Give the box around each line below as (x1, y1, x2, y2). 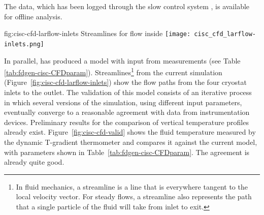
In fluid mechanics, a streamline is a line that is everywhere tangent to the (16, 181, 248, 192)
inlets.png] (4, 40, 44, 48)
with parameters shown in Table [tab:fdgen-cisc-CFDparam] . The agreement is (4, 146, 250, 157)
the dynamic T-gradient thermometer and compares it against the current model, (4, 136, 257, 147)
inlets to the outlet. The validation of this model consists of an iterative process (4, 86, 252, 97)
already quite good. (4, 157, 64, 167)
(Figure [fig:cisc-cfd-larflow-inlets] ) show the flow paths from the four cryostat (4, 77, 247, 87)
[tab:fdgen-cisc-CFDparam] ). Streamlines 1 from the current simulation (4, 66, 222, 77)
